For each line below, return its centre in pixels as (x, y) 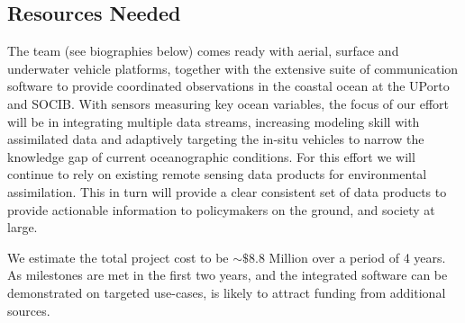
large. (23, 227)
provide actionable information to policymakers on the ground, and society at (221, 209)
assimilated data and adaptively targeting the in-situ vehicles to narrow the (216, 139)
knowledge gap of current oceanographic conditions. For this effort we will (211, 156)
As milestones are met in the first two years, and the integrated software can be (228, 275)
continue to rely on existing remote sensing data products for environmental (217, 174)
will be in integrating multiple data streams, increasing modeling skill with (214, 121)
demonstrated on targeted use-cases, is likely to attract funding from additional (227, 292)
